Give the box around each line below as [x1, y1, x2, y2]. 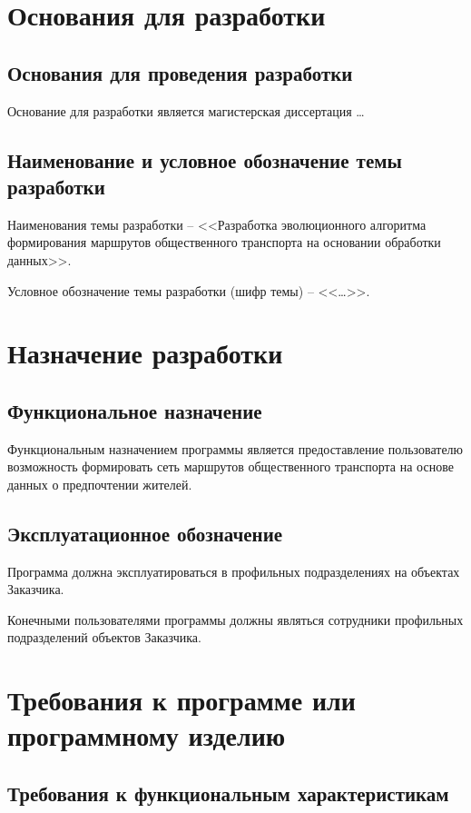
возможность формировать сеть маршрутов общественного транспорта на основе [7, 457, 454, 476]
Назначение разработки [7, 334, 283, 372]
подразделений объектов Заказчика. [7, 628, 201, 647]
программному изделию [7, 717, 286, 754]
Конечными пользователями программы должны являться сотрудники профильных [7, 610, 464, 629]
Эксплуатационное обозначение [7, 519, 283, 547]
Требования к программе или [7, 681, 356, 719]
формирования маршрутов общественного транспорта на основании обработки [7, 233, 441, 252]
